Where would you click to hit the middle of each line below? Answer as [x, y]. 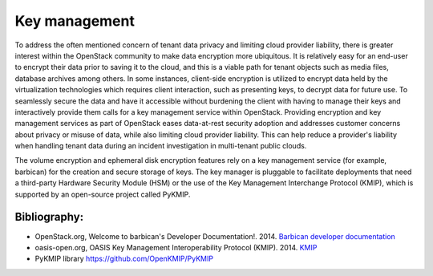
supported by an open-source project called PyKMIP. [103, 194]
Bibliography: [49, 217]
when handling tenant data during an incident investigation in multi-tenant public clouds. [161, 146]
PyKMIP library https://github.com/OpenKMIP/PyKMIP [124, 259]
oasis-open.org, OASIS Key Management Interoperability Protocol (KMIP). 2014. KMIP [176, 247]
